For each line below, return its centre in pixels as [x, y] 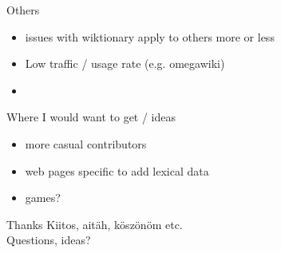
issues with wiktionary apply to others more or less [150, 36]
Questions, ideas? [49, 240]
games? [43, 198]
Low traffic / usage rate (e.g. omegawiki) [125, 63]
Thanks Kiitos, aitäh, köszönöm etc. [95, 224]
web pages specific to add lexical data [117, 170]
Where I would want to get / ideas [91, 117]
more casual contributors [86, 143]
